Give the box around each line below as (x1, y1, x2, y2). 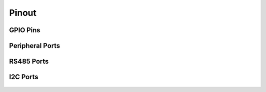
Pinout (9, 7, 37, 18)
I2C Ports (9, 73, 39, 81)
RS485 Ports (9, 57, 49, 66)
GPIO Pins (9, 26, 40, 34)
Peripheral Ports (9, 42, 60, 50)
